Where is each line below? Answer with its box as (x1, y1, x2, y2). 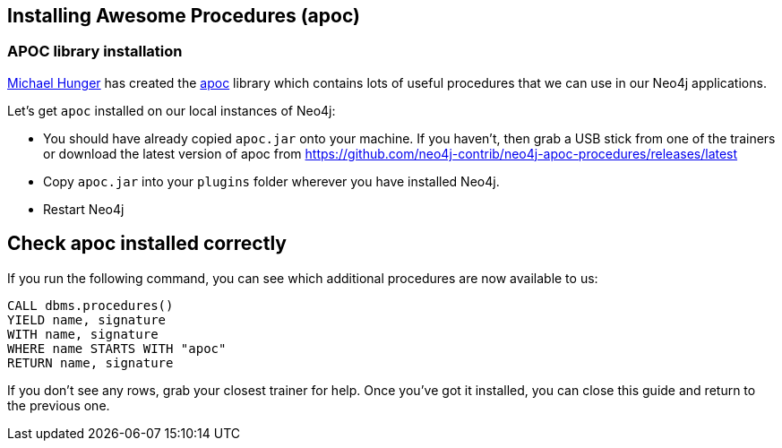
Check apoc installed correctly (7, 232, 288, 255)
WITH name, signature (7, 326, 159, 341)
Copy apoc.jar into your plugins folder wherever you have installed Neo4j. (43, 173, 500, 189)
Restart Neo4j (43, 201, 125, 217)
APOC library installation (7, 42, 183, 61)
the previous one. (7, 397, 110, 413)
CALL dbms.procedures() (7, 297, 174, 313)
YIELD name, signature (7, 312, 167, 327)
